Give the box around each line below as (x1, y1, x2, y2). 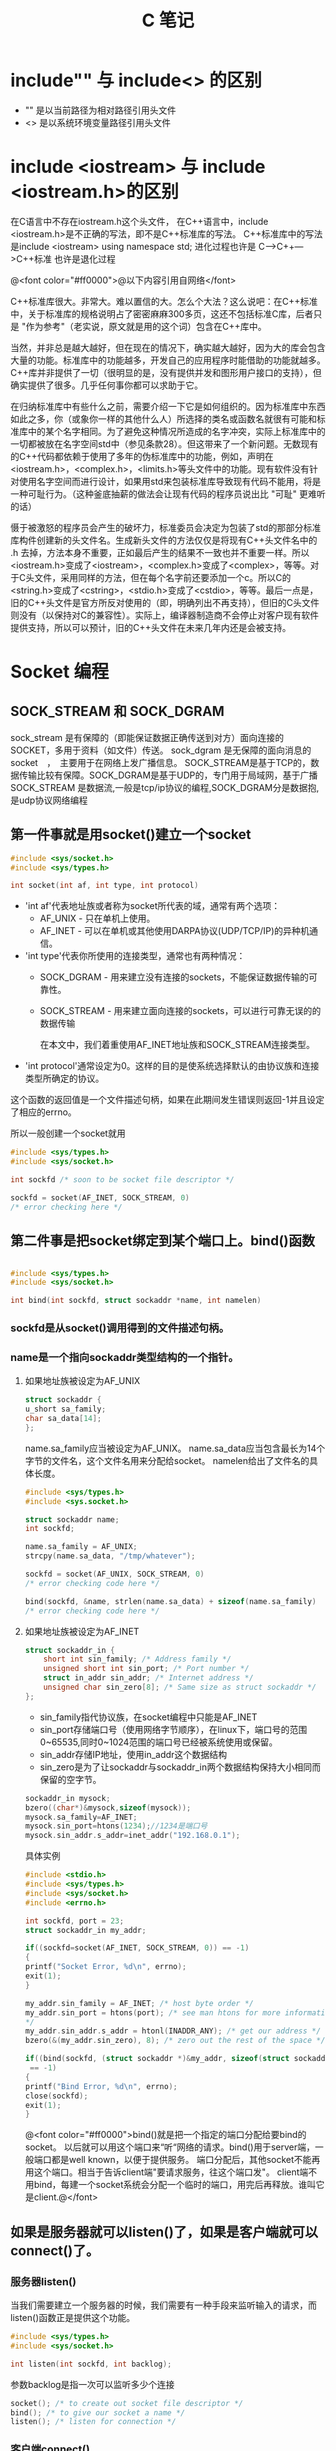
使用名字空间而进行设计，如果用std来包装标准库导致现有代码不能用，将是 (18, 475, 322, 487)
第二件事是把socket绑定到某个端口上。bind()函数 (10, 1232, 315, 1250)
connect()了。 (10, 2242, 100, 2259)
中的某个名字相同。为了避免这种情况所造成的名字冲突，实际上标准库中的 (27, 425, 326, 437)
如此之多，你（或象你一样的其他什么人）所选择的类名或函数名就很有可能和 (10, 412, 317, 425)
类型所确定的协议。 (24, 1072, 105, 1085)
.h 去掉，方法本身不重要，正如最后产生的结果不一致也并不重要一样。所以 (10, 546, 310, 558)
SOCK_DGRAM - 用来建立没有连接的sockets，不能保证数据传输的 (39, 971, 310, 983)
